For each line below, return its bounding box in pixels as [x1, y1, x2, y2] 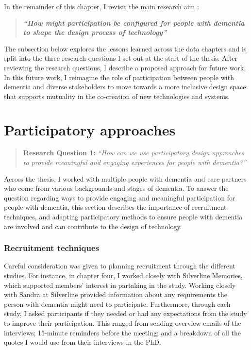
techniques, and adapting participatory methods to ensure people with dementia [4, 212, 243, 222]
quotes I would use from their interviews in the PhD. [4, 337, 161, 347]
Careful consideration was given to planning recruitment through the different [4, 261, 235, 271]
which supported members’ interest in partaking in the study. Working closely [4, 280, 236, 290]
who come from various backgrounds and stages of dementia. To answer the [4, 183, 229, 193]
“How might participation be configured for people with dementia [23, 17, 245, 28]
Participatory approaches [4, 119, 176, 139]
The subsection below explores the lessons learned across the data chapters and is [4, 43, 247, 53]
